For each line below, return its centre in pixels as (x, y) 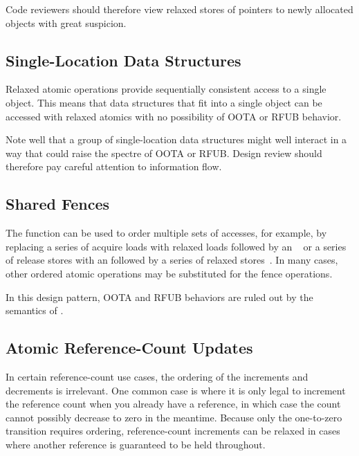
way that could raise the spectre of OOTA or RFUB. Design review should (164, 153)
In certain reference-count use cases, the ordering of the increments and (157, 376)
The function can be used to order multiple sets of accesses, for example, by (166, 233)
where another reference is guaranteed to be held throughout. (136, 444)
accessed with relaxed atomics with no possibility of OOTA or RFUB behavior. (174, 116)
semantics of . (35, 310)
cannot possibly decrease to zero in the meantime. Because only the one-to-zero (174, 417)
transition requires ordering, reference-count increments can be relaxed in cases (173, 431)
